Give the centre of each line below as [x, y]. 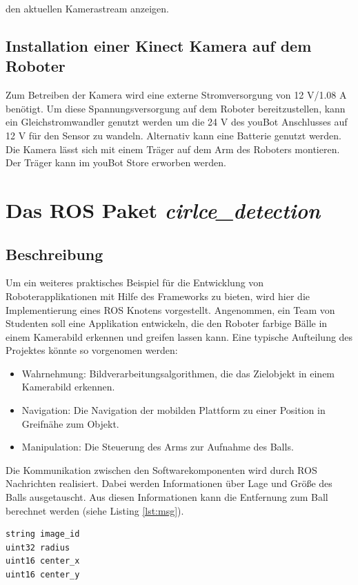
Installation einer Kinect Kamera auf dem [159, 45]
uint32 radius [38, 547]
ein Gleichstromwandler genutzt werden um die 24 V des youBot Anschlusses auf [177, 122]
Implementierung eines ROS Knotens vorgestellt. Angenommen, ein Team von [170, 309]
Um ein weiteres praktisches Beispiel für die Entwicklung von [135, 282]
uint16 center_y [43, 575]
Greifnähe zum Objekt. [70, 423]
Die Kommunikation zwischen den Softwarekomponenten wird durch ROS [161, 469]
